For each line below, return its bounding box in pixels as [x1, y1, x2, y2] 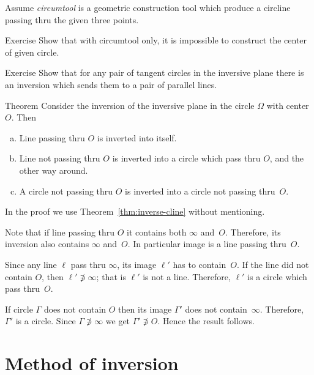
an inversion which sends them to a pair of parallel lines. [5, 78, 217, 91]
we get [105, 314, 130, 327]
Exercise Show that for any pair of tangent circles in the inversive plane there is [5, 66, 304, 79]
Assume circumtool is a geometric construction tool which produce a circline [5, 1, 291, 13]
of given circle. [5, 45, 59, 58]
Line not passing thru [19, 152, 100, 165]
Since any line [5, 258, 57, 270]
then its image [118, 302, 172, 315]
